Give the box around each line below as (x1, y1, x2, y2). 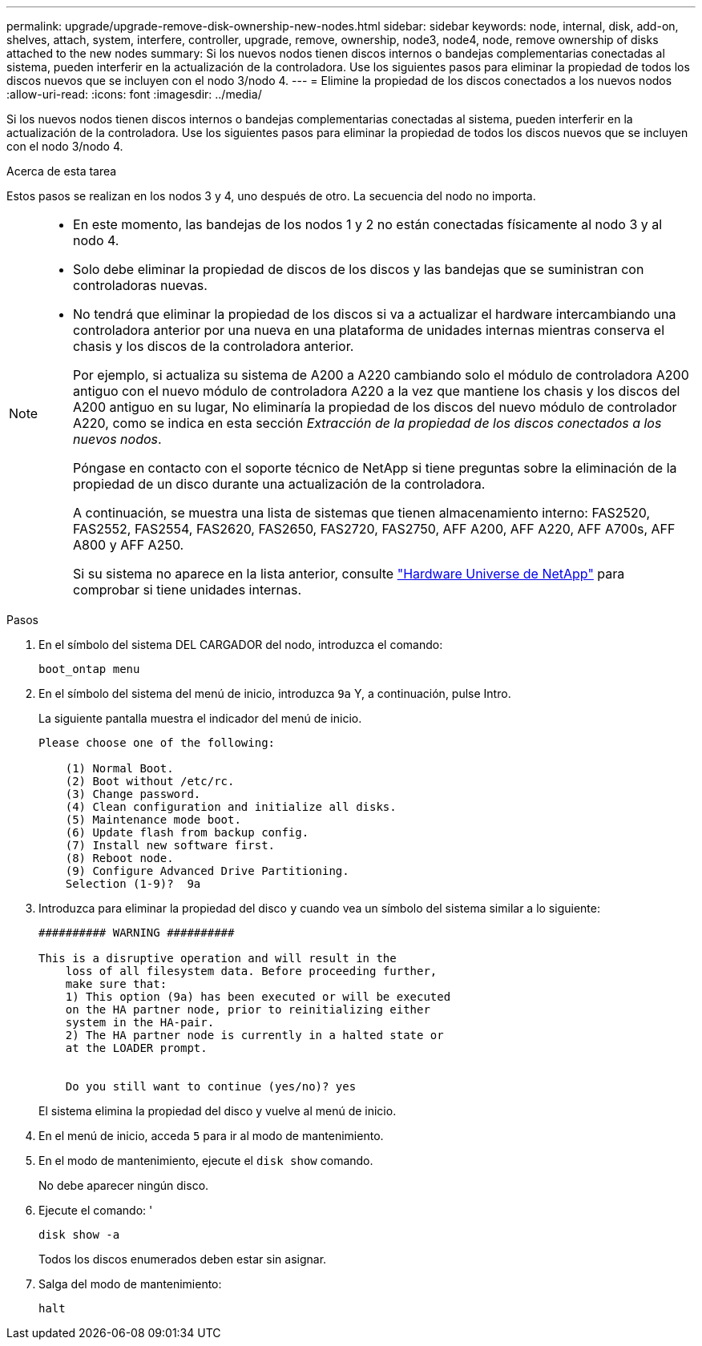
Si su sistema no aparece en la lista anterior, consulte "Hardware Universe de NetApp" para (73, 566, 625, 582)
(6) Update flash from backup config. (65, 826, 309, 839)
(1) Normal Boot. (65, 762, 174, 775)
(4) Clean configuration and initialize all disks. (65, 800, 397, 813)
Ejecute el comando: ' (38, 1203, 153, 1217)
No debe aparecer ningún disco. (38, 1179, 209, 1192)
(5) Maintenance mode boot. (65, 813, 241, 826)
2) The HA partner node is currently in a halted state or (65, 1029, 444, 1042)
